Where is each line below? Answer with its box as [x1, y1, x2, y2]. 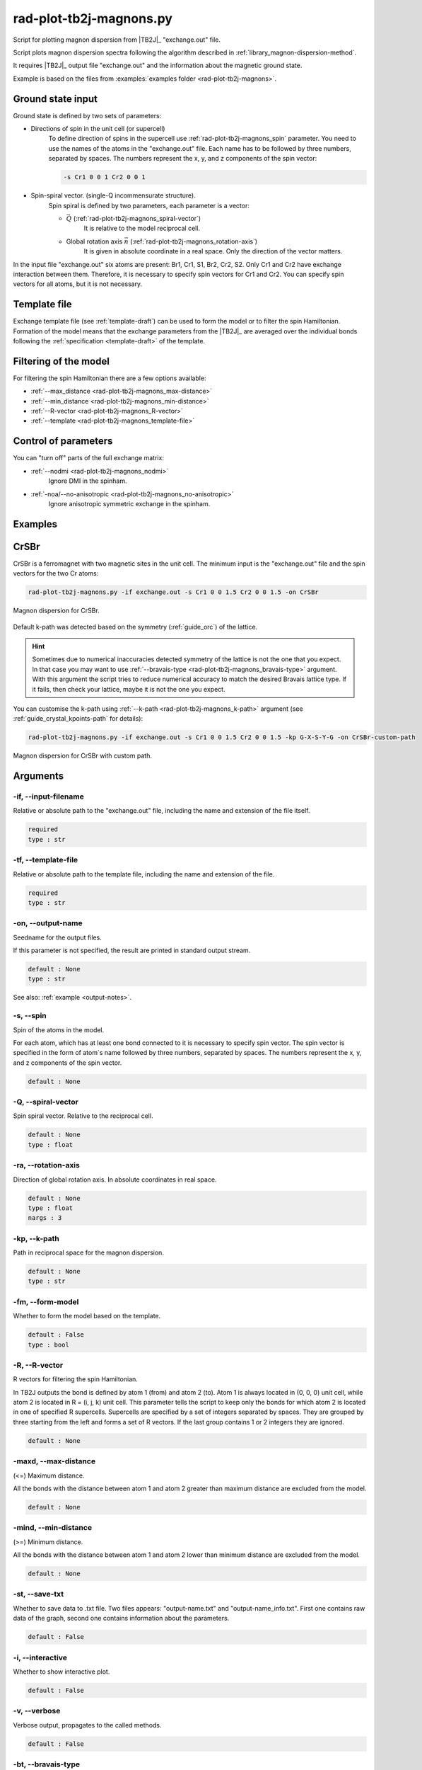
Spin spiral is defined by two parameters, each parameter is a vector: [48, 201, 250, 210]
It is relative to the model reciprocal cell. [83, 224, 201, 233]
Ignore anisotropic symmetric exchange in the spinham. [48, 499, 211, 508]
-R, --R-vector [13, 1360, 64, 1370]
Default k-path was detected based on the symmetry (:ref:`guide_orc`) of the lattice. [13, 622, 258, 631]
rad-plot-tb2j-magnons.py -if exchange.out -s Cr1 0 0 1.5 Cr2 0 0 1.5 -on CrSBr [28, 588, 320, 596]
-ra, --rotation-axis [13, 1160, 81, 1170]
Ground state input [13, 93, 98, 105]
